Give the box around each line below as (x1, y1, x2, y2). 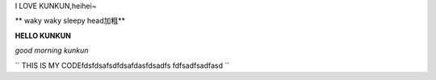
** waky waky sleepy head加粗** (15, 16, 125, 26)
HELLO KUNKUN (15, 31, 72, 40)
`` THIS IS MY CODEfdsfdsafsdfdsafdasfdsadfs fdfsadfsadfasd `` (15, 61, 230, 70)
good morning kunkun (15, 45, 89, 56)
